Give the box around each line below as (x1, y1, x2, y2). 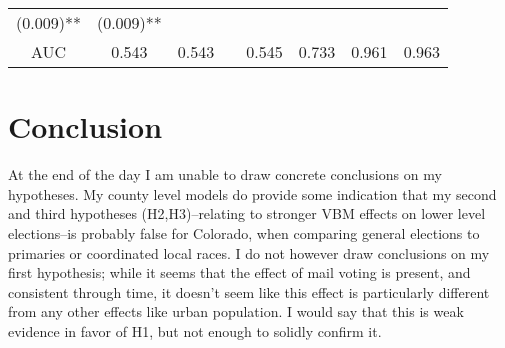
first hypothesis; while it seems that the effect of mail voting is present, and (8, 262, 471, 283)
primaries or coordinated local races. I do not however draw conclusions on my (8, 242, 490, 263)
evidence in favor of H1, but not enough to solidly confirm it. (8, 320, 382, 341)
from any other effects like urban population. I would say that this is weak (8, 301, 464, 322)
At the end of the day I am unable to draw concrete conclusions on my (8, 164, 442, 185)
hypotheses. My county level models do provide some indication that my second (8, 183, 497, 204)
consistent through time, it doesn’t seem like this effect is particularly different (8, 281, 490, 302)
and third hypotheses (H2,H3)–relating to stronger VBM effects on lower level (8, 203, 486, 224)
